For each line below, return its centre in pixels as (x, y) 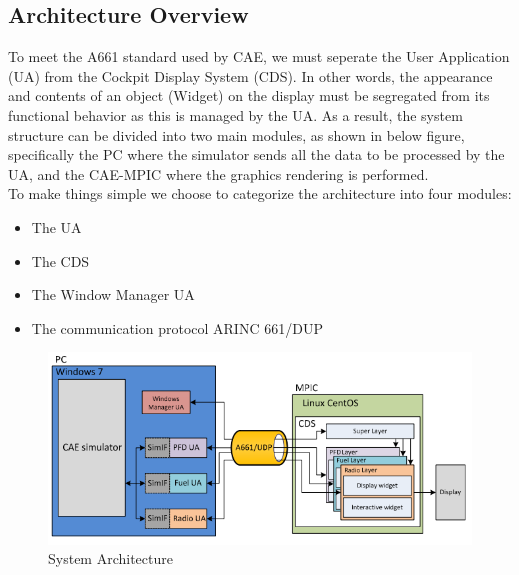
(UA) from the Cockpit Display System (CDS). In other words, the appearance (250, 75)
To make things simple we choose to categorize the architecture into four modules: (260, 193)
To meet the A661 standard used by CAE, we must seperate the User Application (259, 56)
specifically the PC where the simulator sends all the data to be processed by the (256, 154)
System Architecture (110, 558)
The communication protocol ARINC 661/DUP (177, 327)
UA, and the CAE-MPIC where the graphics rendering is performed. (218, 173)
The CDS (60, 260)
